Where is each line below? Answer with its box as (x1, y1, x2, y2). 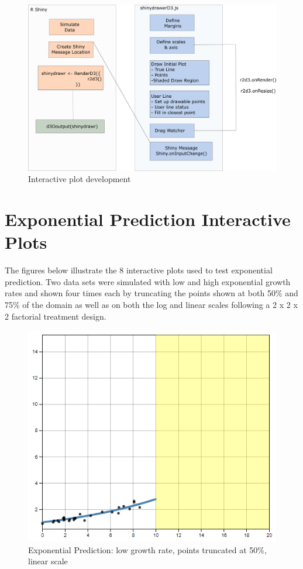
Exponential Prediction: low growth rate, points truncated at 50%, (28, 543, 267, 556)
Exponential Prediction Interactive (5, 207, 291, 231)
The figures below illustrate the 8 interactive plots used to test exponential (5, 264, 273, 276)
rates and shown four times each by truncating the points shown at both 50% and (5, 287, 298, 299)
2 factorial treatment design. (5, 310, 106, 322)
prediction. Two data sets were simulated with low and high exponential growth (5, 275, 291, 287)
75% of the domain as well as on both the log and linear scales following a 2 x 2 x (5, 298, 298, 310)
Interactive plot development (28, 173, 131, 185)
